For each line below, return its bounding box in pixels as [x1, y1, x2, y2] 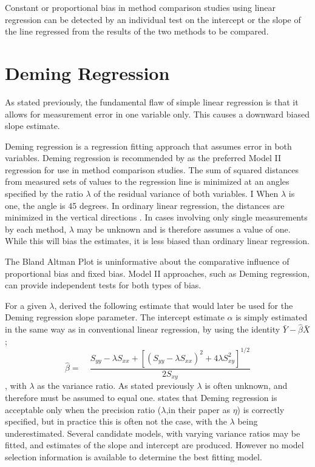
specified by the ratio [5, 187, 83, 200]
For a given [5, 299, 47, 311]
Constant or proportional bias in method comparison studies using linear [5, 1, 276, 13]
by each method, [5, 222, 67, 235]
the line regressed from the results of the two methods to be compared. [5, 25, 269, 38]
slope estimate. [5, 119, 60, 132]
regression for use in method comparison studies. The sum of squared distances [5, 163, 299, 176]
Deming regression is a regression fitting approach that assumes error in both [5, 139, 292, 152]
